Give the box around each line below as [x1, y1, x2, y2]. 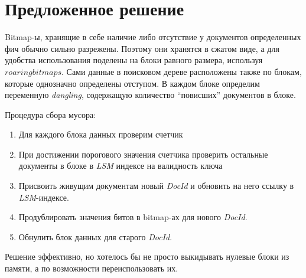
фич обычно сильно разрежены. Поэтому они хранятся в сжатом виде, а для [5, 42, 279, 54]
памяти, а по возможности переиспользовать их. [5, 262, 178, 274]
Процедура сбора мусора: [5, 108, 96, 120]
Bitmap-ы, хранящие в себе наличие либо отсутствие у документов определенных [5, 31, 301, 43]
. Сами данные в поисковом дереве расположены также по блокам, [61, 65, 302, 77]
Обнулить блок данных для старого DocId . [18, 230, 172, 243]
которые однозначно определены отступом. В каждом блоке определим [5, 77, 260, 89]
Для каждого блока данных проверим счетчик [18, 128, 183, 140]
